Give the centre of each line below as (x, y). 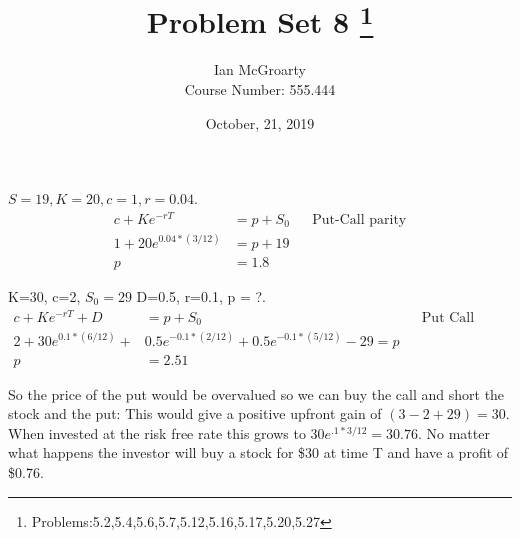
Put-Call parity (359, 219)
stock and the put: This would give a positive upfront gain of (195, 413)
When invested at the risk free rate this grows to (157, 432)
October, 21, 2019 (260, 122)
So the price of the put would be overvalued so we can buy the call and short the (256, 393)
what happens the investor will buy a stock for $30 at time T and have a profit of (258, 452)
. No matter (453, 432)
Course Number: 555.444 (260, 89)
